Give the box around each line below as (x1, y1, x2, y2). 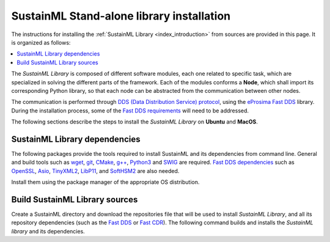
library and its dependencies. (11, 227, 85, 235)
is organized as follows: (11, 38, 71, 46)
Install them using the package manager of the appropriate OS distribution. (11, 178, 200, 186)
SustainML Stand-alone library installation (11, 9, 231, 23)
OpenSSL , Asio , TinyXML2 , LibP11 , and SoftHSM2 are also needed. (11, 167, 180, 174)
